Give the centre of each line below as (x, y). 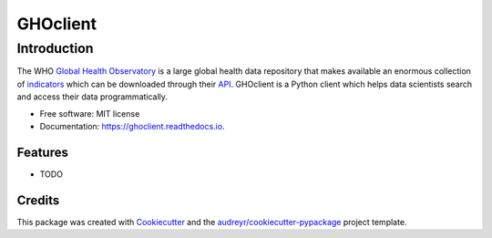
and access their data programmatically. (92, 97)
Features (42, 152)
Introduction (55, 48)
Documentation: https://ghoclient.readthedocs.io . (132, 126)
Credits (38, 200)
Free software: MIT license (90, 113)
